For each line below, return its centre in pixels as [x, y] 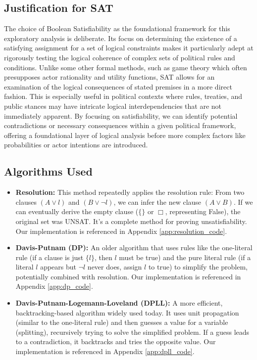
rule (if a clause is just [50, 257]
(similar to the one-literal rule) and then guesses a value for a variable [122, 322]
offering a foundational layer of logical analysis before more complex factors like [125, 135]
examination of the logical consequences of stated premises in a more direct [118, 86]
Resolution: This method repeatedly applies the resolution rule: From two [130, 192]
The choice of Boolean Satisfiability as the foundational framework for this [117, 28]
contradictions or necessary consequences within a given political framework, [120, 125]
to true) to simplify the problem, [198, 267]
